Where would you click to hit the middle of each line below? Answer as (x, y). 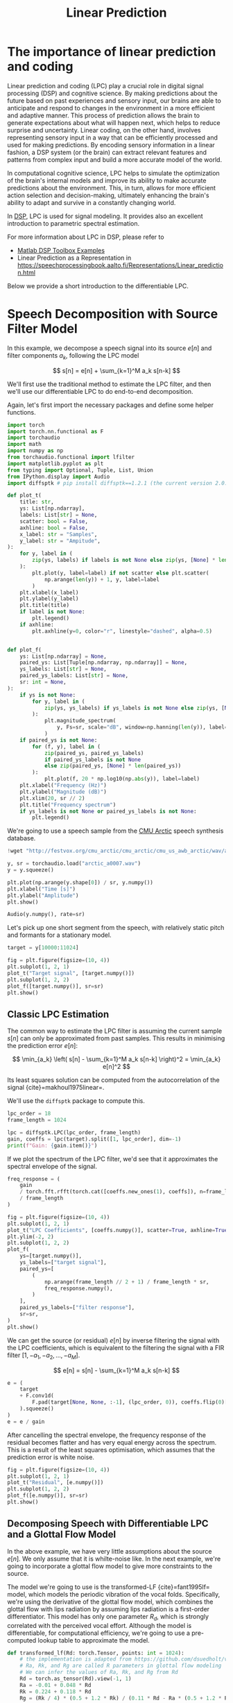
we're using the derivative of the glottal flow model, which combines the (110, 1602)
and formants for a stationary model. (60, 935)
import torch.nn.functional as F (55, 431)
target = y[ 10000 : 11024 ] (43, 948)
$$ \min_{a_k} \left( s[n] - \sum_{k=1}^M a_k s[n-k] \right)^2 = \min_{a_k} (116, 1059)
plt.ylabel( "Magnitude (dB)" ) (63, 792)
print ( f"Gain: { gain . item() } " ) (52, 1145)
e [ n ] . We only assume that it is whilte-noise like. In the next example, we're (114, 1559)
